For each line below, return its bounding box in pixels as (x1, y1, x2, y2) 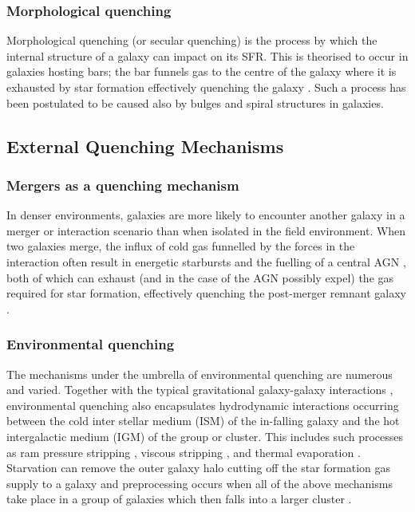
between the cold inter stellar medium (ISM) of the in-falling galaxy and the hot (6, 412, 400, 429)
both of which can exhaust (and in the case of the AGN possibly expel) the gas (6, 269, 394, 286)
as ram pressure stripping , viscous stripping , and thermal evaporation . (6, 443, 361, 460)
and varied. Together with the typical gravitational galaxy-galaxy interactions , (6, 381, 393, 398)
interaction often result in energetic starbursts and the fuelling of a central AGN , (6, 253, 406, 270)
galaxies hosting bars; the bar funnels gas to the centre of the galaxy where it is (6, 63, 397, 80)
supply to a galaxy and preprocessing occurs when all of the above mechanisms (6, 475, 393, 491)
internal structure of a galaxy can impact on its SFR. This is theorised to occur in (6, 47, 409, 64)
